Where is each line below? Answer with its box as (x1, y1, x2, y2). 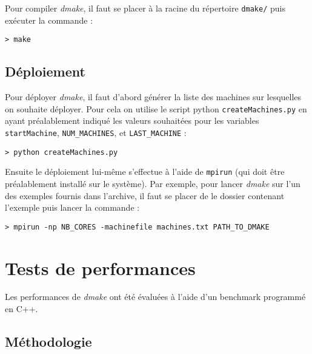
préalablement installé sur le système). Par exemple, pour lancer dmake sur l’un (5, 177, 300, 189)
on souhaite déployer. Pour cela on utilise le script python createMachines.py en (5, 102, 307, 115)
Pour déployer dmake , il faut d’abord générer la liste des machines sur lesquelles (5, 90, 302, 103)
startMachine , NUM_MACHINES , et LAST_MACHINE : (5, 126, 187, 138)
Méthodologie (5, 332, 92, 351)
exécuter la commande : (5, 13, 93, 26)
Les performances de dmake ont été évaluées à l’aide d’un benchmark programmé (5, 290, 306, 303)
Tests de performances (5, 255, 196, 280)
